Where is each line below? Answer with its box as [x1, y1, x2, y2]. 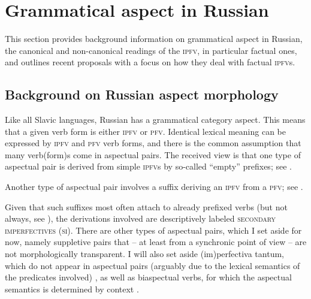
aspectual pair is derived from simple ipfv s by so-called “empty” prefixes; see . [5, 160, 292, 173]
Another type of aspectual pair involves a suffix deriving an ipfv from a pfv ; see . [5, 180, 303, 193]
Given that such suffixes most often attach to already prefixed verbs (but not [5, 200, 288, 213]
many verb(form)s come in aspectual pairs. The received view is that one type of [5, 148, 301, 161]
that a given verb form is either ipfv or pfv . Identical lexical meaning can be [5, 125, 286, 137]
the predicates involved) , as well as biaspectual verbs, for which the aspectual [5, 271, 292, 283]
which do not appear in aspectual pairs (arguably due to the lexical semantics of [5, 259, 300, 271]
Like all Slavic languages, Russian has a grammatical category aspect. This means [5, 113, 306, 126]
